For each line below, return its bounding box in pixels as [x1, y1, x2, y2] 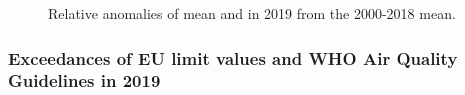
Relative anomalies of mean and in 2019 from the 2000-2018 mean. [48, 3, 456, 23]
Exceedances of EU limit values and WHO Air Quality [8, 45, 458, 70]
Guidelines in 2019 [8, 68, 161, 93]
